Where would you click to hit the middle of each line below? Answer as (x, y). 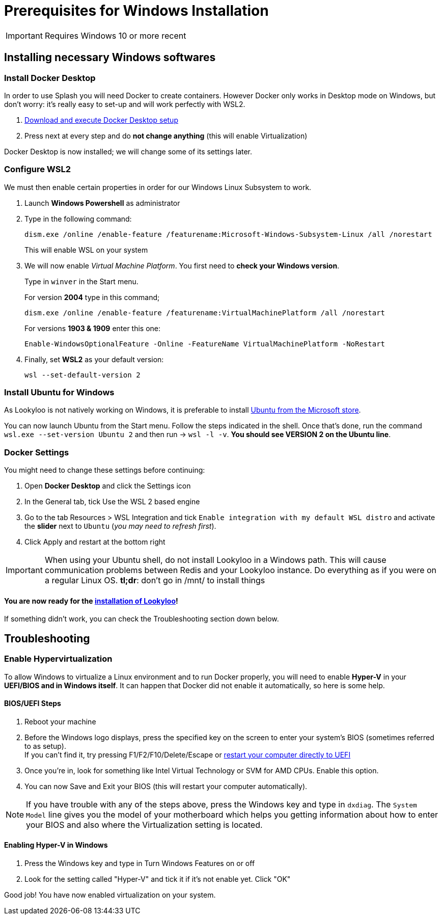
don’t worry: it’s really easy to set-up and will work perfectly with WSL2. (125, 104)
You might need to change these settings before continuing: (105, 470)
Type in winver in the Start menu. (81, 281)
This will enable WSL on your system (86, 250)
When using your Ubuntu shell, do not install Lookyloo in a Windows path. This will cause (215, 560)
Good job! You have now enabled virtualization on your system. (110, 895)
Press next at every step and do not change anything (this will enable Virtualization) (166, 136)
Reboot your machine (60, 721)
